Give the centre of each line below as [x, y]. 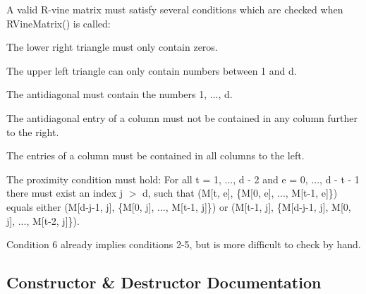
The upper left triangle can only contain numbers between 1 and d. [152, 70]
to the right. [33, 131]
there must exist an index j [65, 193]
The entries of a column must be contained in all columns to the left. [155, 155]
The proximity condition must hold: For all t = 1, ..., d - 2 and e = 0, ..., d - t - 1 [183, 179]
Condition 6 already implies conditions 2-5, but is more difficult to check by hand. [184, 244]
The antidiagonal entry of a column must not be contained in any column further [182, 117]
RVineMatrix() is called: [59, 23]
